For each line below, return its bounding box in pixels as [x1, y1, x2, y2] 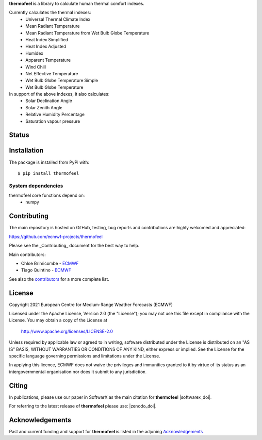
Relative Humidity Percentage [25, 112, 85, 118]
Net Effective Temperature [25, 70, 79, 76]
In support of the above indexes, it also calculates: [9, 91, 110, 97]
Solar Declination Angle [25, 98, 72, 104]
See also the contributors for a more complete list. [9, 276, 109, 282]
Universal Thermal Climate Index [25, 16, 91, 22]
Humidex [25, 50, 44, 56]
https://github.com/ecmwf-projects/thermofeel [9, 234, 103, 239]
